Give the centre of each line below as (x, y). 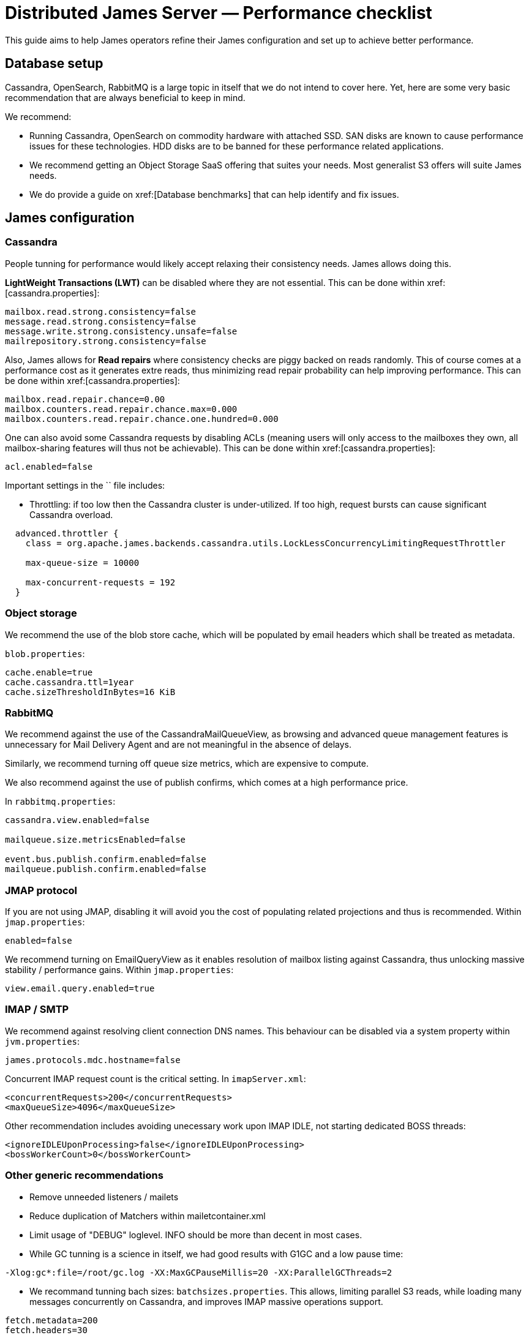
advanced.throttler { (67, 533)
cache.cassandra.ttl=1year (69, 682)
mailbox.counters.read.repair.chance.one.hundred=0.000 (142, 419)
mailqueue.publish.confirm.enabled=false (106, 869)
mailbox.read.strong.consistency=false (100, 311)
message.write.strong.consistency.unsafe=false (121, 331)
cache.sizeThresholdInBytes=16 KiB (90, 692)
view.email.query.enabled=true (80, 989)
